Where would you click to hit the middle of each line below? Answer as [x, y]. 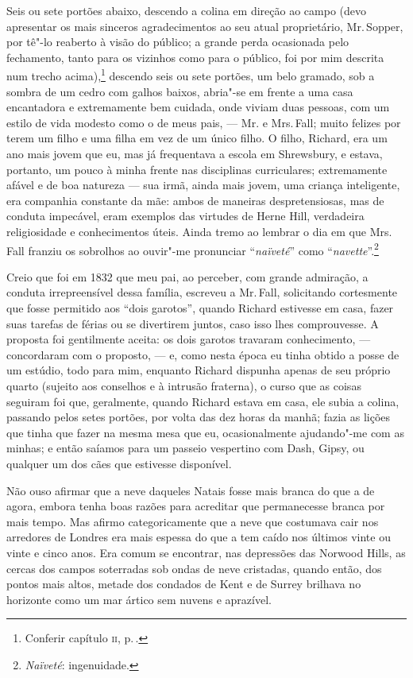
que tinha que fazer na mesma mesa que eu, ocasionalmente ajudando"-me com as [205, 432]
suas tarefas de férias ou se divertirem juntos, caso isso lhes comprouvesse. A [193, 323]
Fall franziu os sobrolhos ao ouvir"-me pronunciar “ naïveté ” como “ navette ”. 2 [193, 249]
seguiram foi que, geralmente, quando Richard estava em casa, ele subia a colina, [203, 401]
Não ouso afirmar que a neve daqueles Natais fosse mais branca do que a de [191, 490]
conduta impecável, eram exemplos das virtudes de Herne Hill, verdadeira [185, 216]
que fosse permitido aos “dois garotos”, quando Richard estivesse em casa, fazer [200, 308]
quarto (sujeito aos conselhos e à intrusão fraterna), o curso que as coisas [184, 385]
